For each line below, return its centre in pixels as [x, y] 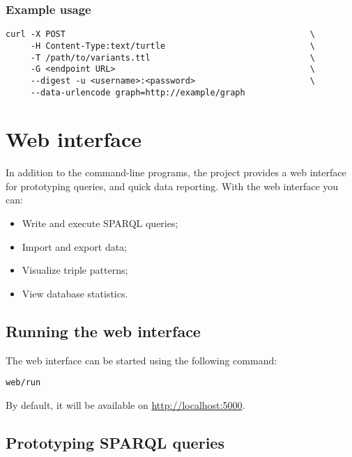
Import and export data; [75, 246]
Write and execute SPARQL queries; [100, 223]
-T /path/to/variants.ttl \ [173, 57]
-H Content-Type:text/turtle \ [173, 46]
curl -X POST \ [160, 34]
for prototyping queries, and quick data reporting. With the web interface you [172, 186]
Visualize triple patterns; [75, 270]
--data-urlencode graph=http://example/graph [138, 92]
